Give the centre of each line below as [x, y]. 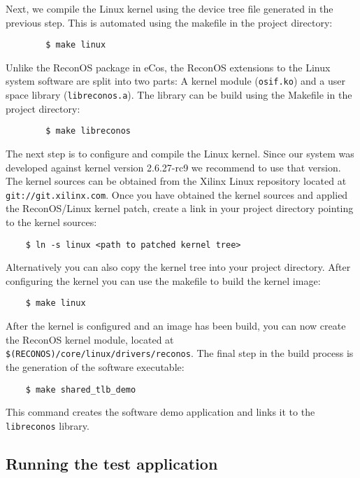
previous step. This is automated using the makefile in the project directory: [169, 22]
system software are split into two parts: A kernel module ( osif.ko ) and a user [175, 81]
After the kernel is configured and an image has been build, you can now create [176, 326]
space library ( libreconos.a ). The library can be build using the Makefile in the [179, 95]
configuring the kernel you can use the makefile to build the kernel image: [163, 280]
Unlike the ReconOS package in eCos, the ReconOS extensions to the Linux [168, 67]
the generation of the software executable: [95, 366]
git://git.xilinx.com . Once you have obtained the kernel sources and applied [177, 194]
